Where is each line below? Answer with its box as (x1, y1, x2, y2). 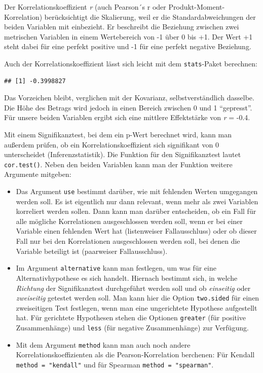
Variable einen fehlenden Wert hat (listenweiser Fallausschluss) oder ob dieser (16, 226, 257, 236)
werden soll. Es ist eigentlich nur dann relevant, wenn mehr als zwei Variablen (16, 196, 258, 206)
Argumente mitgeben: (4, 169, 71, 179)
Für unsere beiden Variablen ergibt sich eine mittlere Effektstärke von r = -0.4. (4, 112, 250, 123)
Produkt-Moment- (168, 2, 225, 12)
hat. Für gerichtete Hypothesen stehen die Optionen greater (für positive (16, 312, 246, 323)
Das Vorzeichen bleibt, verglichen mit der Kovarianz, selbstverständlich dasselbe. (4, 92, 254, 103)
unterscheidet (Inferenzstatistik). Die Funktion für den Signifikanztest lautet (4, 149, 241, 160)
